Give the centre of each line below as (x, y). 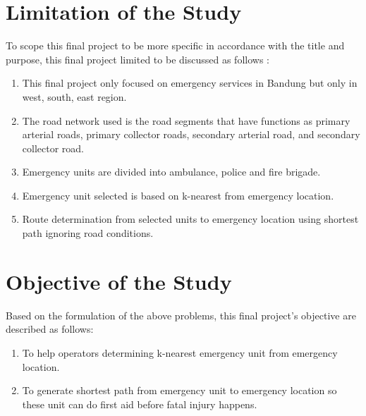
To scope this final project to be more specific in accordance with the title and (175, 45)
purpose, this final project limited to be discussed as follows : (138, 59)
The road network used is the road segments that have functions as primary (186, 120)
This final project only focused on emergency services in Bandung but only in (190, 83)
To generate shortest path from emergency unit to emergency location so (179, 390)
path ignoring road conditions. (88, 233)
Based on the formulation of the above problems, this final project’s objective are (181, 315)
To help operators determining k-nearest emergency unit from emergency (180, 352)
